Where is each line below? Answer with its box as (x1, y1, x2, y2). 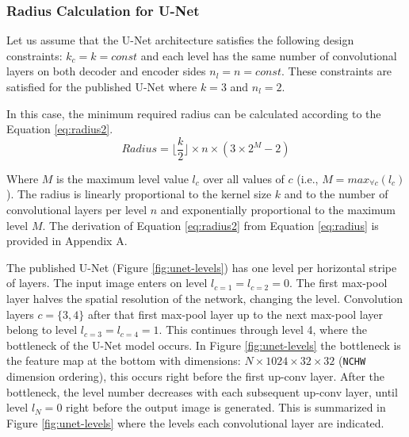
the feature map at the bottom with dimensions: (6, 352, 241, 369)
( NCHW (338, 352, 366, 369)
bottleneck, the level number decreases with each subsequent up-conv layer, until (6, 383, 398, 400)
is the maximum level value (56, 170, 189, 186)
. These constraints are (281, 63, 392, 79)
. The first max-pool (289, 274, 388, 291)
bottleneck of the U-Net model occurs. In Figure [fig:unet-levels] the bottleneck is (6, 336, 401, 353)
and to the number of (284, 186, 388, 202)
